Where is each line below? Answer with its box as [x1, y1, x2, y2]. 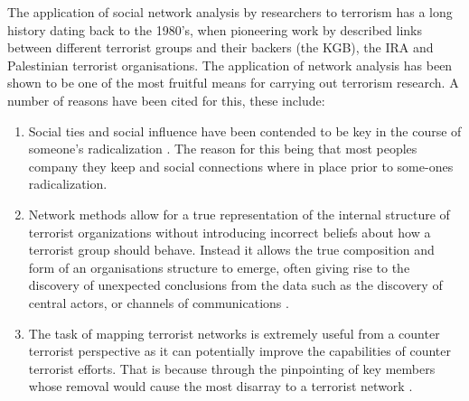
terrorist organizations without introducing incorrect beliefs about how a [28, 222, 431, 241]
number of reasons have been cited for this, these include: [7, 90, 325, 109]
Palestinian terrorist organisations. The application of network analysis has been [7, 55, 453, 74]
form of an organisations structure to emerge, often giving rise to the [28, 257, 410, 276]
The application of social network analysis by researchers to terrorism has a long [7, 3, 453, 21]
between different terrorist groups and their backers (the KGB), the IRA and [7, 38, 434, 57]
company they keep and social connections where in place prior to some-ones [28, 156, 454, 175]
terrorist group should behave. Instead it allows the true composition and [28, 240, 435, 259]
